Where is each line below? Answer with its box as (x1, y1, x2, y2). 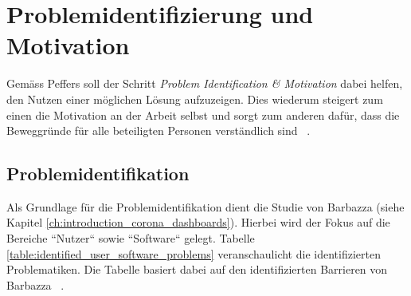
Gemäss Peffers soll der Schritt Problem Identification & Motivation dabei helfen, (6, 75, 403, 92)
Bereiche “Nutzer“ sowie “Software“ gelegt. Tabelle (6, 230, 255, 247)
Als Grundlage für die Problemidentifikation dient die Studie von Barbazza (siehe (6, 198, 405, 215)
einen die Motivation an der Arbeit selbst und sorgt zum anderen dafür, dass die (6, 106, 400, 123)
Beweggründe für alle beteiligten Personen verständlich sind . (6, 122, 311, 139)
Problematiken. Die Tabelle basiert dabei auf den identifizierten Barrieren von (6, 261, 388, 278)
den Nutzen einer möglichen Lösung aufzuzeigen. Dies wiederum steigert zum (6, 90, 383, 107)
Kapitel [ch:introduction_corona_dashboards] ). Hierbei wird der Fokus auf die (6, 214, 390, 231)
